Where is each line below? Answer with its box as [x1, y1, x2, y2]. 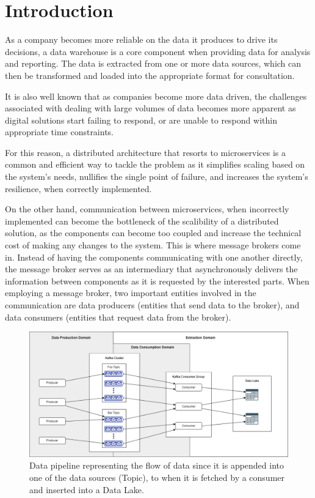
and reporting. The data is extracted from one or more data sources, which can [5, 57, 302, 70]
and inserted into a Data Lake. [29, 483, 144, 496]
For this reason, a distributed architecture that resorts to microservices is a [5, 146, 286, 158]
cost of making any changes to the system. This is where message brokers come [5, 239, 301, 251]
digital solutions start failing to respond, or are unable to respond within [5, 113, 277, 126]
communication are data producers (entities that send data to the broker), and [5, 299, 300, 311]
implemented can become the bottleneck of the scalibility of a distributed [5, 214, 279, 227]
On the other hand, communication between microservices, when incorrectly [5, 203, 289, 215]
